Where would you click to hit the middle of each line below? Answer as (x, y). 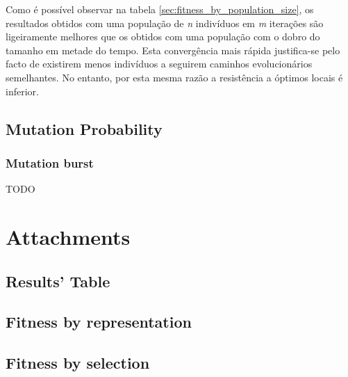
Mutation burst (50, 162)
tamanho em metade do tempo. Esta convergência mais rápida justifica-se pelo (173, 50)
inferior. (22, 91)
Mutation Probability (84, 128)
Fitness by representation (99, 322)
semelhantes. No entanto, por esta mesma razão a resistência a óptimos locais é (174, 77)
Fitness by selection (78, 363)
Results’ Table (58, 281)
